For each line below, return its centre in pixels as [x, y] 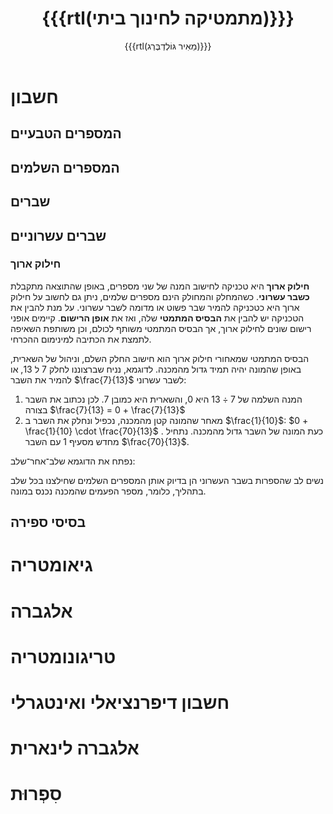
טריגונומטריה [63, 656]
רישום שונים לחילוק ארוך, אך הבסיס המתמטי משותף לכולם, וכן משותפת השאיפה [161, 328]
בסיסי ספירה [48, 522]
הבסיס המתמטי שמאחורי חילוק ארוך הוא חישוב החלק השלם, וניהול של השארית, [160, 358]
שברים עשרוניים [58, 235]
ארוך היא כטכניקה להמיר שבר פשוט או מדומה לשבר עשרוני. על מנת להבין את [155, 307]
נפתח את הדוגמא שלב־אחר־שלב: [73, 461]
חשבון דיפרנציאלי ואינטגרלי [120, 702]
